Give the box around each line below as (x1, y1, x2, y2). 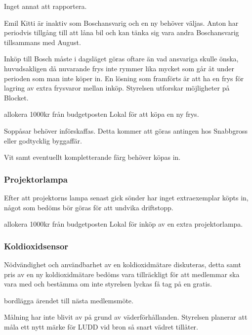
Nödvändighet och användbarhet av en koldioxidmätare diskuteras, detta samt (4, 259, 241, 269)
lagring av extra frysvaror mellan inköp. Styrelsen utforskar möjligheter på (4, 83, 230, 93)
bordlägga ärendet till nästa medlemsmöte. (4, 295, 133, 305)
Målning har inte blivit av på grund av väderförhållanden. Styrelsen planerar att (4, 312, 248, 322)
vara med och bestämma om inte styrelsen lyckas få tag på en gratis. (4, 279, 212, 289)
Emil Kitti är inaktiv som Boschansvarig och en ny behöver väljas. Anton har (4, 17, 239, 28)
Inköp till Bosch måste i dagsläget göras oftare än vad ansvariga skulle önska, (4, 53, 239, 64)
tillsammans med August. (4, 37, 81, 47)
